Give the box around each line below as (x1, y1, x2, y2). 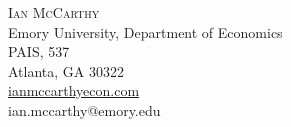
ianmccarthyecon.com (8, 80, 140, 101)
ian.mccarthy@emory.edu (8, 99, 161, 120)
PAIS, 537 (8, 41, 70, 62)
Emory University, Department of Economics (8, 21, 283, 42)
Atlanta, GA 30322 (8, 60, 124, 81)
